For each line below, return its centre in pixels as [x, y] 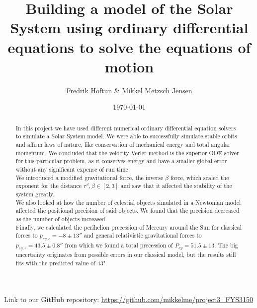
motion [129, 66]
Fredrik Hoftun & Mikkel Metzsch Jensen [129, 90]
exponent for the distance [49, 186]
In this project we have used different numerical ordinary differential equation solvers [126, 128]
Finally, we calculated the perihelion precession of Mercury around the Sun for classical [128, 227]
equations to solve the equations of [129, 47]
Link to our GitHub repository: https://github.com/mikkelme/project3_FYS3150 [128, 299]
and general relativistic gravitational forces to [143, 235]
